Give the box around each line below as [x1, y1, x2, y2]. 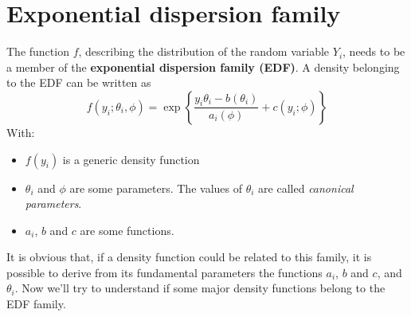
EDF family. [6, 295, 66, 312]
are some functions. [80, 221, 174, 238]
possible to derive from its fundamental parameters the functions [6, 264, 323, 280]
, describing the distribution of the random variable [78, 43, 330, 60]
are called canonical [258, 179, 354, 196]
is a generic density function [62, 151, 200, 167]
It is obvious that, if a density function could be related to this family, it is [6, 249, 372, 265]
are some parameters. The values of [69, 179, 242, 196]
